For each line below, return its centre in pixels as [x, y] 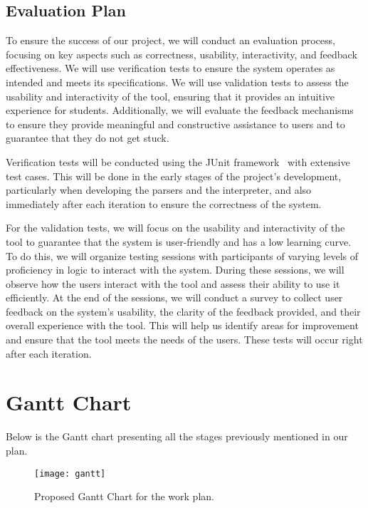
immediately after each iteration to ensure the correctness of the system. [164, 203]
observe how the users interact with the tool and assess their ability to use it [173, 283]
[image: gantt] [70, 473]
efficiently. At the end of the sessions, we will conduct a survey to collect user [174, 297]
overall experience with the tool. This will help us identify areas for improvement [182, 325]
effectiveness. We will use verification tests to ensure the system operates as [170, 68]
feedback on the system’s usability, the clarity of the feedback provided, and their [183, 311]
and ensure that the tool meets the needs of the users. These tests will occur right [184, 339]
